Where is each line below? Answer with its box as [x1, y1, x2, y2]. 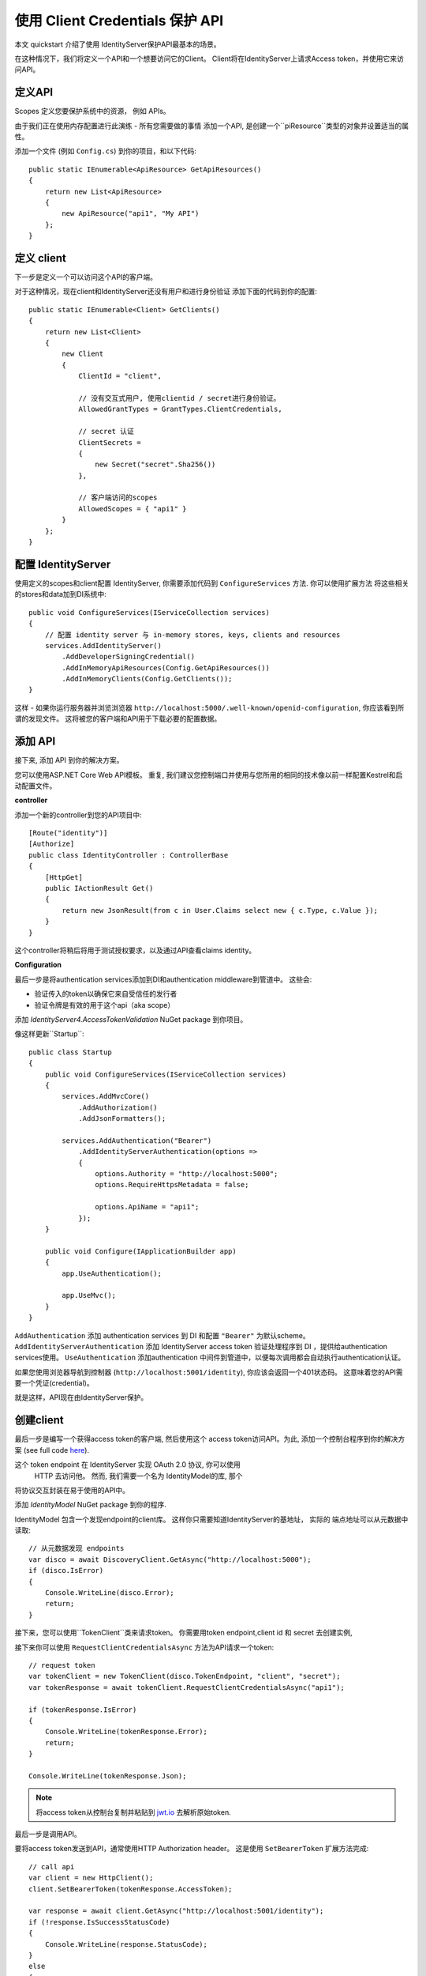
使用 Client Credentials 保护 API [14, 12, 224, 29]
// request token [28, 1661, 95, 1669]
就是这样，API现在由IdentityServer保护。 [14, 1393, 148, 1402]
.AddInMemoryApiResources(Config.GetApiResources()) [62, 663, 270, 672]
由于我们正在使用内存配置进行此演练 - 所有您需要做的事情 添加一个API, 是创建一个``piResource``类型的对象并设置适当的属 [14, 121, 409, 130]
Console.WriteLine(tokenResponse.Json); [28, 1771, 187, 1780]
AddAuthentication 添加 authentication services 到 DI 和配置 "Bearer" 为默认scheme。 [14, 1330, 311, 1340]
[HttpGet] [44, 873, 83, 881]
